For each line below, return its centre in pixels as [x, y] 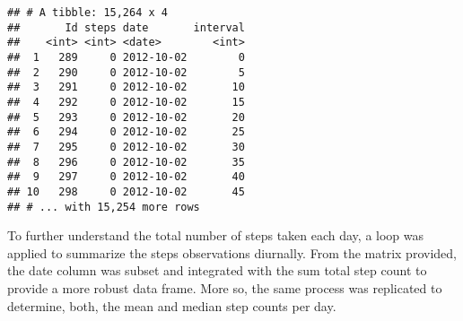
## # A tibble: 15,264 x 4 [87, 13]
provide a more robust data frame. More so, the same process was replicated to [225, 287]
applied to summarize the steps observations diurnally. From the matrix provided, [232, 252]
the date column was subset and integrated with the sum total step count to [217, 270]
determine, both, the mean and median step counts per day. [172, 305]
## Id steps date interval [126, 27]
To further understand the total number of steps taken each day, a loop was [216, 235]
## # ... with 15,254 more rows [104, 207]
